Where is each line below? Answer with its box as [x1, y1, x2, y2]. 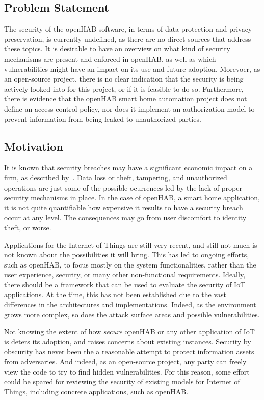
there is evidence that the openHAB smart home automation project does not [4, 93, 247, 104]
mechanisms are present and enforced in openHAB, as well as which [4, 53, 216, 64]
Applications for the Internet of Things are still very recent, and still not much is [4, 239, 257, 250]
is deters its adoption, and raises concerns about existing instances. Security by [4, 336, 251, 346]
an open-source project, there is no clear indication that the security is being [4, 73, 244, 84]
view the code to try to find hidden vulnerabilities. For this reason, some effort [4, 366, 250, 377]
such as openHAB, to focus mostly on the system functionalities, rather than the [4, 259, 256, 270]
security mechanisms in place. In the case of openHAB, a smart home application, [4, 192, 260, 203]
